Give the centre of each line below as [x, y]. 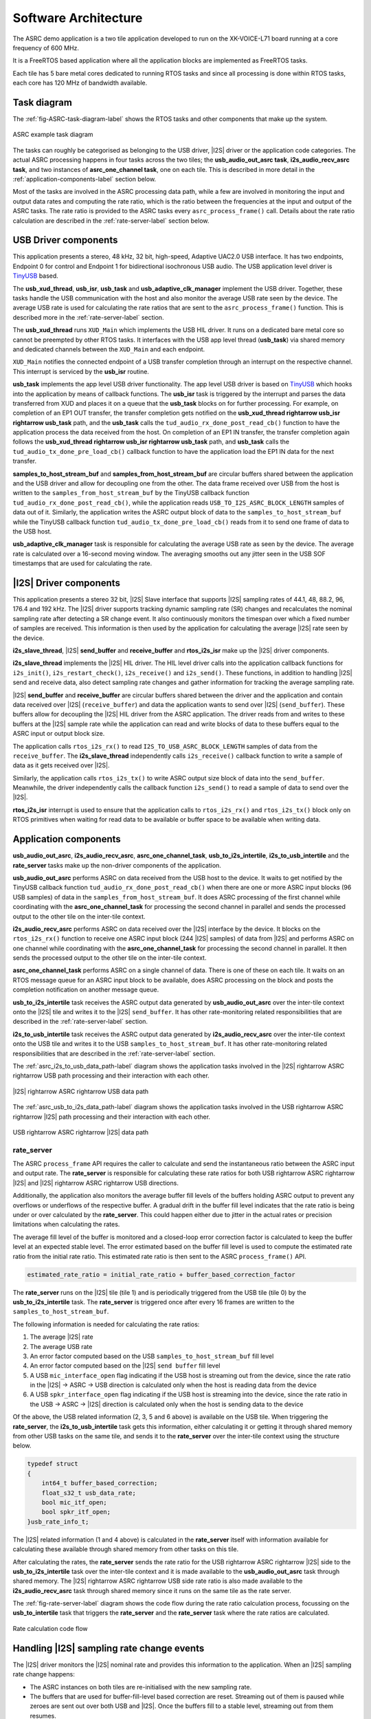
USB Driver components [65, 240]
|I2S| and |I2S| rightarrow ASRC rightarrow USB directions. [95, 1183]
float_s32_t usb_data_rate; [89, 1493]
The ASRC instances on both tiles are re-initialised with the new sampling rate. [141, 1687]
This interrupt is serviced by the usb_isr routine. [81, 371]
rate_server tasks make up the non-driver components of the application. [117, 865]
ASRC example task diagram [53, 135]
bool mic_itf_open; [75, 1502]
